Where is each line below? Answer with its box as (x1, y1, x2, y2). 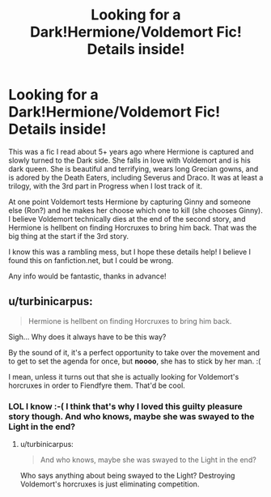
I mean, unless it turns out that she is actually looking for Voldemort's (8, 372, 239, 381)
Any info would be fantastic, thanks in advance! (8, 271, 167, 281)
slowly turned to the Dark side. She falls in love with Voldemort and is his (8, 155, 251, 165)
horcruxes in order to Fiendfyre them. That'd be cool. (8, 380, 186, 390)
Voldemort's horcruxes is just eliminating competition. (19, 479, 200, 489)
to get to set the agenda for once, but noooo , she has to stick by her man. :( (8, 356, 261, 366)
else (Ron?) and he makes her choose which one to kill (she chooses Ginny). (8, 205, 263, 215)
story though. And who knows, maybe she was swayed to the (8, 410, 255, 422)
